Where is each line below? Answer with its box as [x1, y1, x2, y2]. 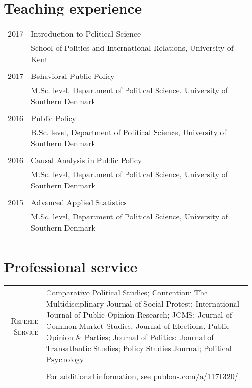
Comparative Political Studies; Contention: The [46, 287, 208, 298]
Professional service [4, 257, 138, 277]
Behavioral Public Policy [31, 70, 115, 82]
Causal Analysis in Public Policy [31, 155, 142, 166]
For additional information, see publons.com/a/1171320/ [46, 371, 238, 382]
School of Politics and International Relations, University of [31, 42, 234, 54]
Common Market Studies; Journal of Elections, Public [46, 320, 230, 332]
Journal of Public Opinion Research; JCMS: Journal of [46, 309, 232, 321]
